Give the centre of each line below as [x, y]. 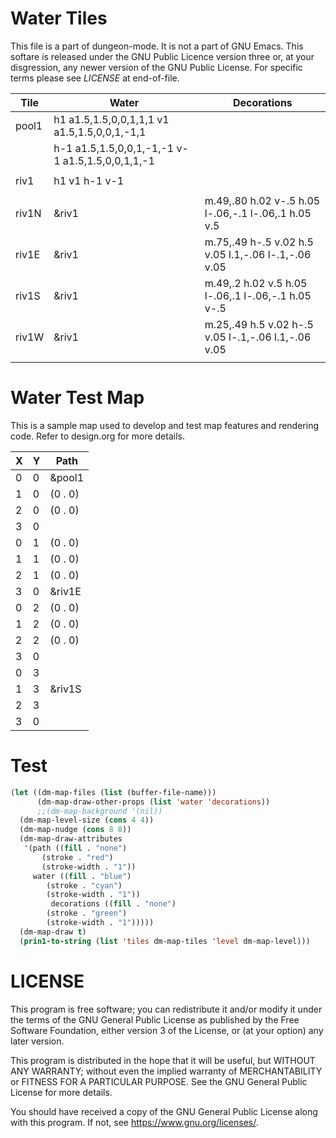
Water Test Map [77, 398]
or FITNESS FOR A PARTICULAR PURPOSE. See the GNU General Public [159, 1081]
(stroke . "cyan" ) [84, 885]
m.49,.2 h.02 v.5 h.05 [256, 283]
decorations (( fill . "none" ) [113, 904]
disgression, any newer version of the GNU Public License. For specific [156, 67]
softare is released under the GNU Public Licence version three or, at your [162, 56]
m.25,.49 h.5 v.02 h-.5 [259, 324]
